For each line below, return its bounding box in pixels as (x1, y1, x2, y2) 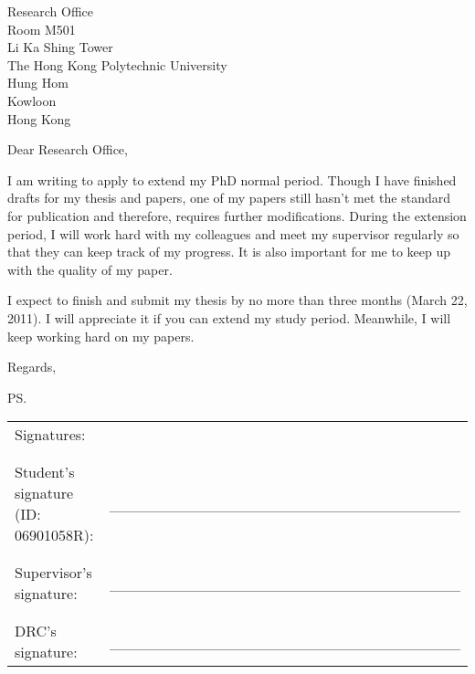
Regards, (7, 357, 57, 376)
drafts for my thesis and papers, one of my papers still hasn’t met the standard (7, 188, 450, 207)
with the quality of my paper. (7, 259, 173, 279)
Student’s (15, 461, 75, 483)
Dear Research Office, (7, 140, 128, 159)
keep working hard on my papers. (7, 326, 195, 345)
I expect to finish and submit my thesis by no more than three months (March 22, (7, 290, 468, 310)
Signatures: (15, 424, 86, 446)
